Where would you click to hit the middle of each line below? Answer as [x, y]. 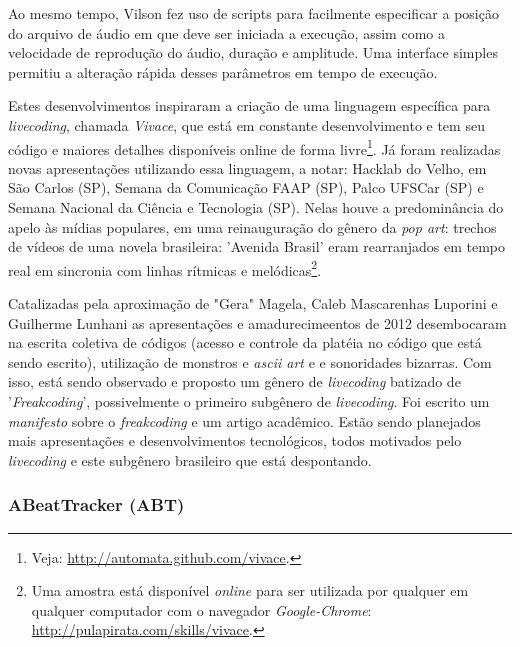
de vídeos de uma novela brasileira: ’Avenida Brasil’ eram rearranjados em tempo [256, 246]
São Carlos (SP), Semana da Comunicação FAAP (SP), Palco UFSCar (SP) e [246, 187]
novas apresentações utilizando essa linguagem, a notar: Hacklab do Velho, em [247, 167]
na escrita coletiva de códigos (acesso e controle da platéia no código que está [245, 342]
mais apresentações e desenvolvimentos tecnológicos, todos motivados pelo [235, 440]
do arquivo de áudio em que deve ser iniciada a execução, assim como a [226, 32]
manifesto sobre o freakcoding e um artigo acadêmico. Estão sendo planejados [244, 420]
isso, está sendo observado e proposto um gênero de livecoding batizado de [234, 381]
